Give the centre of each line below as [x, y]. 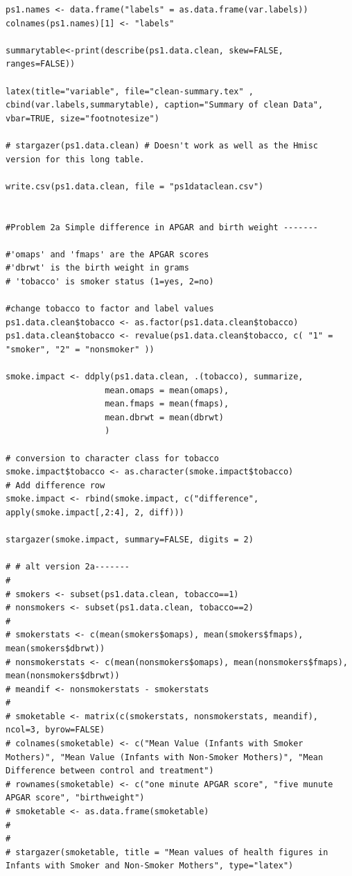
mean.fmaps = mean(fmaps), [167, 404]
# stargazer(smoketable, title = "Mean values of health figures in [167, 852]
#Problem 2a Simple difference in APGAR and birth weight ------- [162, 227]
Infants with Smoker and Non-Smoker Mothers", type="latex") [150, 866]
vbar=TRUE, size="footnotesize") [82, 118]
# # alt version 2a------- [68, 567]
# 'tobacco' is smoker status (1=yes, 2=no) [110, 281]
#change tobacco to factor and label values [110, 309]
